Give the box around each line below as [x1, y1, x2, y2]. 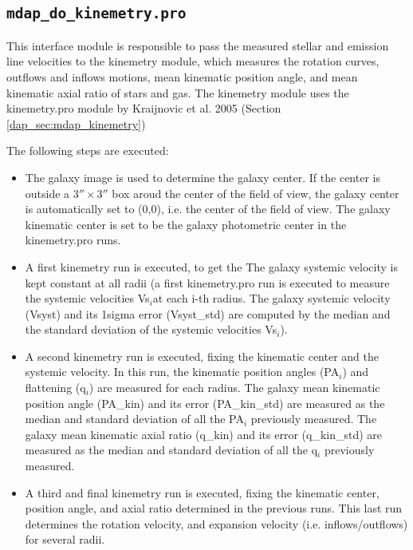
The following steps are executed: [6, 142, 169, 159]
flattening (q [25, 379, 86, 396]
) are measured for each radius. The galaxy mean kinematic [88, 379, 380, 396]
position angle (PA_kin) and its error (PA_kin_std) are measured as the [25, 394, 385, 411]
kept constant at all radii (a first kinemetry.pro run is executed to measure [25, 274, 390, 291]
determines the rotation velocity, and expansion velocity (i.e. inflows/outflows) [25, 515, 408, 532]
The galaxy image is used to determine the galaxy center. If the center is [25, 168, 380, 185]
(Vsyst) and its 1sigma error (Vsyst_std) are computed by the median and [25, 305, 391, 322]
